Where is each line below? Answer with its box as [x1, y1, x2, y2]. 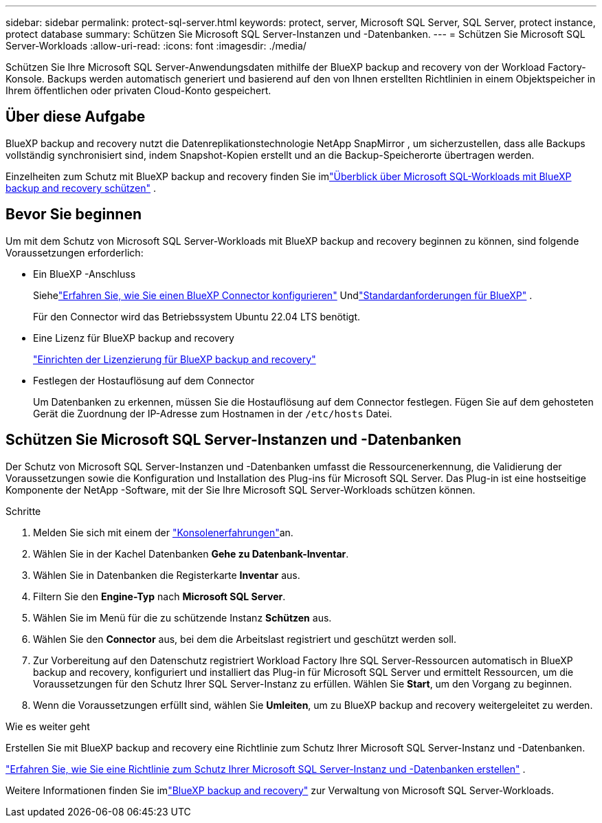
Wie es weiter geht [5, 720, 90, 732]
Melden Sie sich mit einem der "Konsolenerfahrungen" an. [33, 526, 293, 538]
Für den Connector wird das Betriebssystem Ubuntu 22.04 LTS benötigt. [33, 310, 361, 322]
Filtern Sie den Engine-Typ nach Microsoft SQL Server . [33, 590, 286, 602]
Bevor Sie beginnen [5, 206, 142, 223]
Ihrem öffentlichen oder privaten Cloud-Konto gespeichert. [5, 85, 271, 96]
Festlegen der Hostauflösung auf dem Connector [33, 374, 255, 386]
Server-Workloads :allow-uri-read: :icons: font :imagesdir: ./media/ [5, 40, 306, 52]
